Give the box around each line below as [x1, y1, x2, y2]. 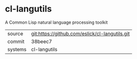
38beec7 [31, 38, 52, 44]
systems [7, 46, 27, 53]
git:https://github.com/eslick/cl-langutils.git [31, 30, 130, 37]
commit [7, 38, 25, 44]
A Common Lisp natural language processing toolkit [5, 19, 108, 25]
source [7, 30, 23, 37]
